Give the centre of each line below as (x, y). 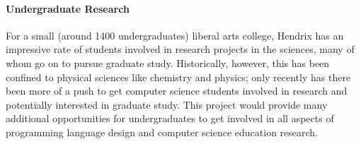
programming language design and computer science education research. (162, 132)
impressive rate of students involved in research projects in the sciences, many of (180, 49)
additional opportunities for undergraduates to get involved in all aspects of (170, 118)
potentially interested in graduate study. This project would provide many (167, 104)
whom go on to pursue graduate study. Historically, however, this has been (168, 62)
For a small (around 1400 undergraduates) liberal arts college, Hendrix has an (175, 35)
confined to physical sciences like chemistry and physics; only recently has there (178, 77)
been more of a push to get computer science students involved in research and (177, 91)
